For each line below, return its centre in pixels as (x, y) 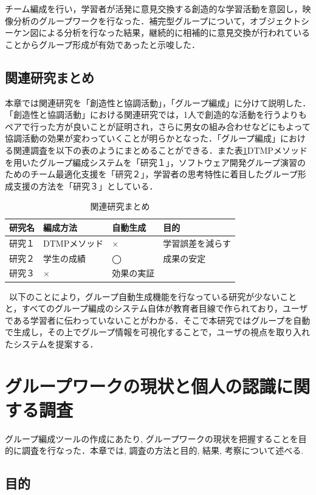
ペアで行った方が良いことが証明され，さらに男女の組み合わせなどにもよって (158, 126)
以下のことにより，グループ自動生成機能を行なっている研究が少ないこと (153, 296)
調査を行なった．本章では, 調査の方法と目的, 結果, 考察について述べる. (163, 450)
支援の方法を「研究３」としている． (85, 186)
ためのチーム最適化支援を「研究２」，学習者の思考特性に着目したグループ (151, 174)
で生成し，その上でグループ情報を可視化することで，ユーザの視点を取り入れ (157, 332)
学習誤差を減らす (197, 243)
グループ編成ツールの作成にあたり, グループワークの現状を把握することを (152, 438)
